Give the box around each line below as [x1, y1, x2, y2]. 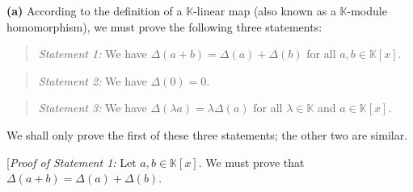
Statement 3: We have [38, 99, 147, 116]
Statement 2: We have [38, 72, 147, 89]
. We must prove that [198, 153, 305, 170]
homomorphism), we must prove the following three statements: [6, 18, 322, 35]
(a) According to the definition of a [6, 2, 183, 19]
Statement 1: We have [38, 45, 147, 62]
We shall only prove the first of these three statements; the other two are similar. [6, 126, 408, 143]
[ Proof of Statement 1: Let [6, 153, 137, 170]
